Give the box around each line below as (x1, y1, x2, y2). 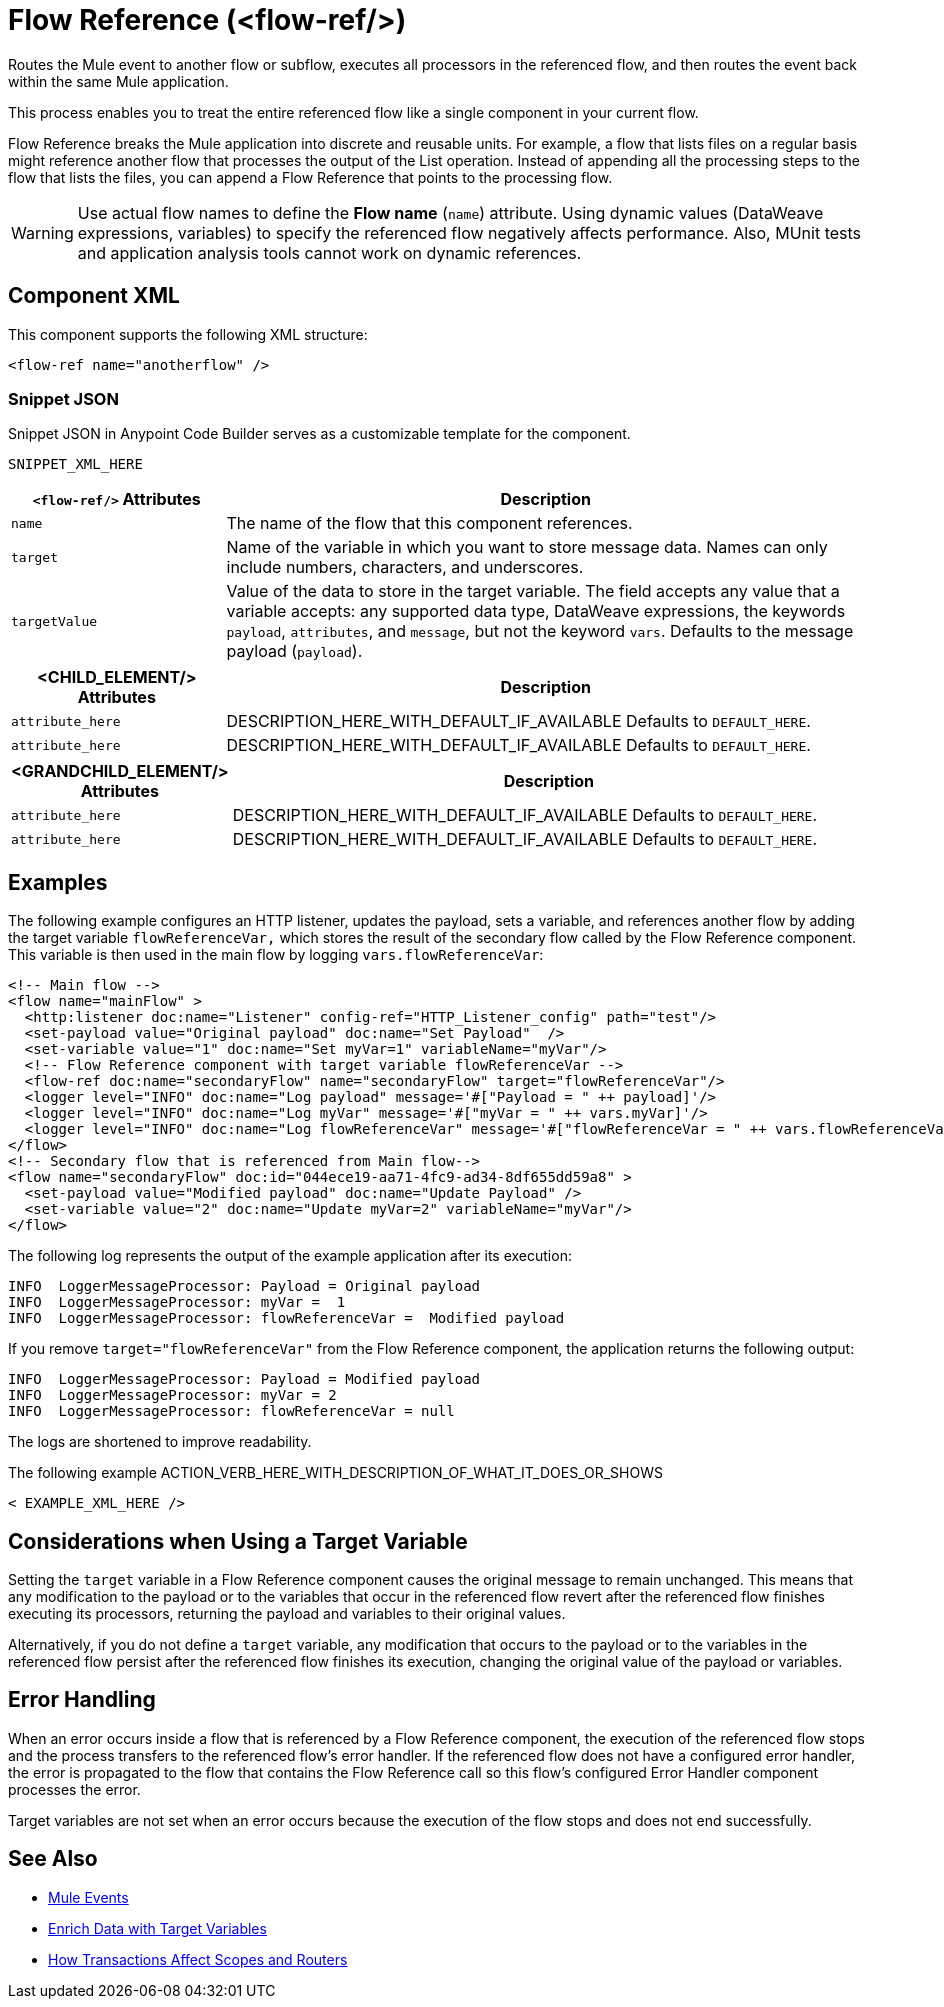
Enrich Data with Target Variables (48, 1919, 267, 1937)
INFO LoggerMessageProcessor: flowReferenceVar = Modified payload (8, 1310, 565, 1327)
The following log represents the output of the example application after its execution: (8, 1247, 572, 1265)
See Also (8, 1846, 98, 1872)
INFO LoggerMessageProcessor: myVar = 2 (8, 1387, 337, 1404)
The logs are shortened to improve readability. (8, 1433, 312, 1451)
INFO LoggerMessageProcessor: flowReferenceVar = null (8, 1403, 455, 1420)
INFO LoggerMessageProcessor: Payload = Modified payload (8, 1371, 481, 1388)
